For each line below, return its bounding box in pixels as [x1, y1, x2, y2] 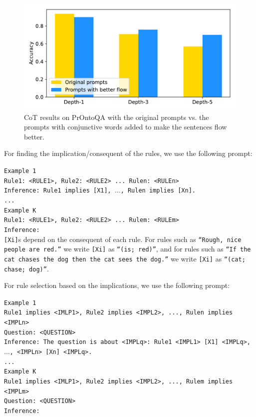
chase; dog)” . [4, 263, 49, 273]
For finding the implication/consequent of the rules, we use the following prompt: [4, 148, 253, 158]
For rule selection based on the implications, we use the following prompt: [4, 280, 230, 290]
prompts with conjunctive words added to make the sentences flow [24, 121, 227, 132]
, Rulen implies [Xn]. [120, 187, 196, 194]
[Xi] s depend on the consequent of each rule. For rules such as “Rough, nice [4, 233, 242, 244]
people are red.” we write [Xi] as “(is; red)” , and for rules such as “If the [4, 243, 251, 254]
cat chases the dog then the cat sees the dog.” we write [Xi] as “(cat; [4, 253, 246, 263]
